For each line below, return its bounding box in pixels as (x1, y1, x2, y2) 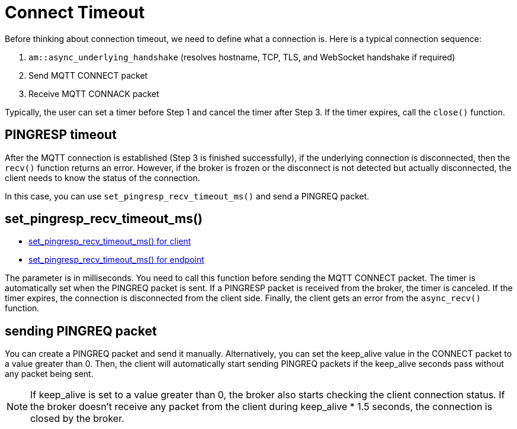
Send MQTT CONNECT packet (28, 70, 148, 80)
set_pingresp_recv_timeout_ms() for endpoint (28, 254, 204, 265)
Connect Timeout (5, 2, 145, 22)
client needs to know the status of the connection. (5, 172, 200, 183)
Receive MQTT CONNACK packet (28, 88, 159, 99)
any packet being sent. (5, 369, 94, 379)
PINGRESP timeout (5, 127, 117, 143)
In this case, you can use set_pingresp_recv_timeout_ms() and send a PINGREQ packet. (5, 191, 370, 201)
